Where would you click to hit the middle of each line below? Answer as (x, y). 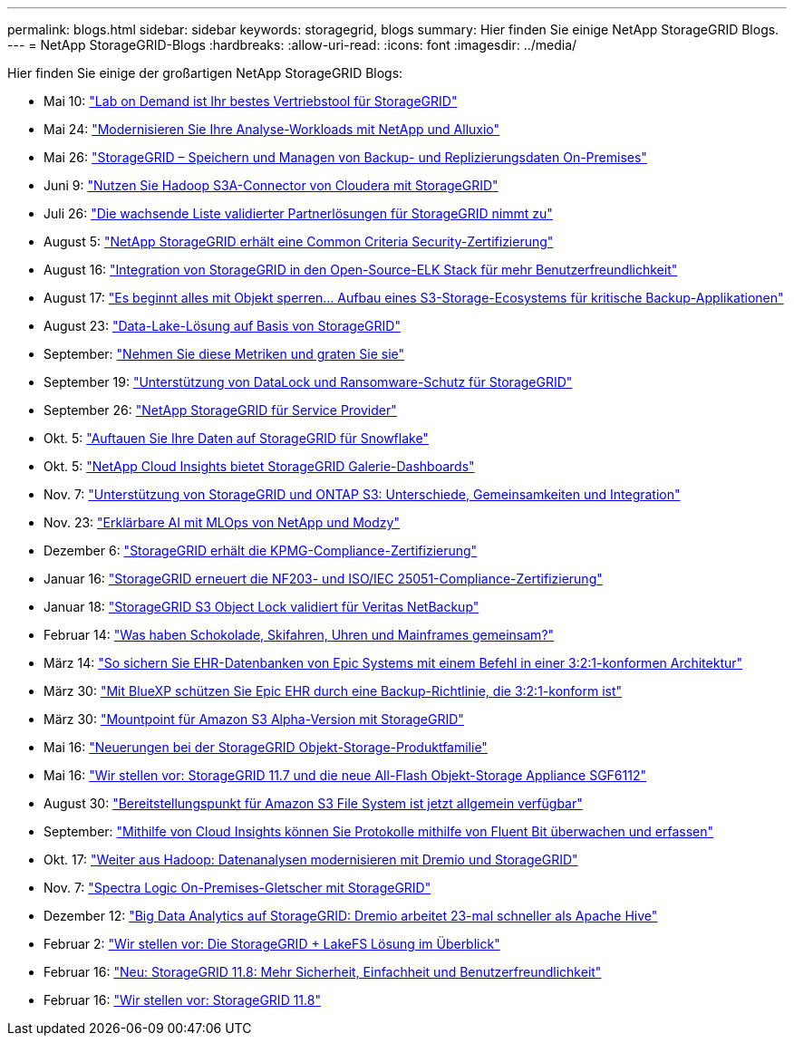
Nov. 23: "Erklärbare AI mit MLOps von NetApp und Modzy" (222, 522)
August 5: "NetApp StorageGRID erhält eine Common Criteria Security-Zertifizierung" (299, 241)
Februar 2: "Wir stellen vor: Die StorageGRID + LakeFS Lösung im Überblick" (272, 944)
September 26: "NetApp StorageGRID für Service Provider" (220, 410)
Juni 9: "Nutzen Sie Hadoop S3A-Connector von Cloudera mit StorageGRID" (271, 185)
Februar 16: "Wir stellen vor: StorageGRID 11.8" (182, 1000)
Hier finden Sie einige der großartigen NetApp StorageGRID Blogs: (205, 73)
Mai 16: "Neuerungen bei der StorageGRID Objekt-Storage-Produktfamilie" (266, 747)
